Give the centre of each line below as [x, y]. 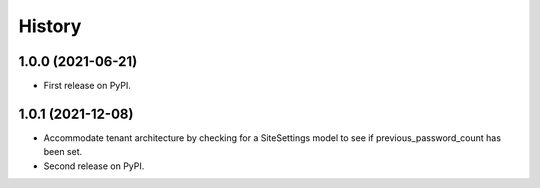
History [50, 26]
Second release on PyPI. [94, 166]
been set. [63, 152]
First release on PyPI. [87, 86]
